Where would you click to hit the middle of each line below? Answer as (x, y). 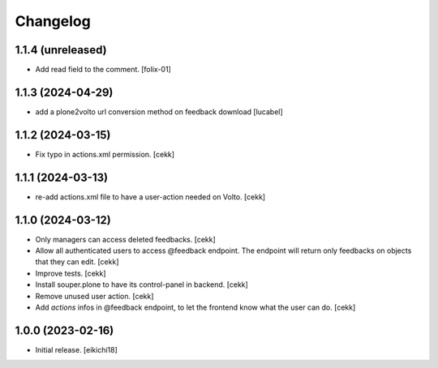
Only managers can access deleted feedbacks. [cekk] (126, 239)
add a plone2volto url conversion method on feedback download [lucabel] (159, 111)
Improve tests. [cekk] (71, 273)
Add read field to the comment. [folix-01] (103, 70)
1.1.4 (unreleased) (61, 50)
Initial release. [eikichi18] (76, 349)
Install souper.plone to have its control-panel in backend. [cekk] (142, 285)
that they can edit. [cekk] (77, 262)
